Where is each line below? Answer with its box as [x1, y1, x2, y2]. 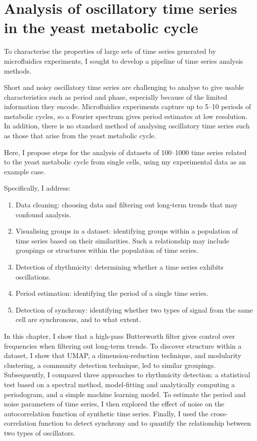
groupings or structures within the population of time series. [15, 245, 199, 255]
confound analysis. [15, 209, 71, 219]
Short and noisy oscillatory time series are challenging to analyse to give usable [4, 82, 244, 92]
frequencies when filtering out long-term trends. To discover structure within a [4, 340, 242, 351]
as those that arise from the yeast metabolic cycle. [4, 130, 156, 141]
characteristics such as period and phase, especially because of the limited [4, 91, 227, 102]
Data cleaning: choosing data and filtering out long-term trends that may [15, 200, 238, 210]
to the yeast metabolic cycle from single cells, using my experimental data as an [4, 157, 246, 167]
